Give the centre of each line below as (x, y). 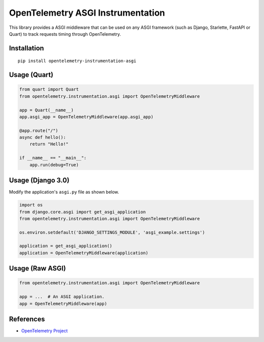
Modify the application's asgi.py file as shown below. (64, 192)
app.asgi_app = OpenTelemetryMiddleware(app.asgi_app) (86, 117)
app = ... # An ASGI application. (62, 297)
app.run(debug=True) (54, 165)
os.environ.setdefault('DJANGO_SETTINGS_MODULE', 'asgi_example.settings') (112, 232)
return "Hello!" (49, 144)
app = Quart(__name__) (46, 110)
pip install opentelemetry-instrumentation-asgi (77, 61)
